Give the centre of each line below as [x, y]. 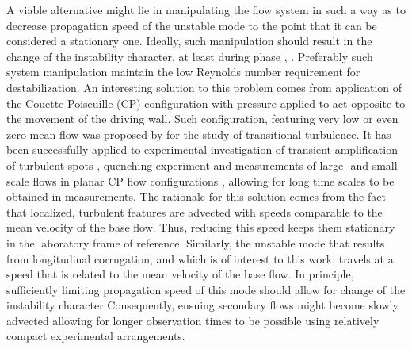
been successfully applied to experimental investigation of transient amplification [202, 150]
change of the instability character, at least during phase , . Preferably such [190, 56]
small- [387, 165]
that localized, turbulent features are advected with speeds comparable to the [195, 211]
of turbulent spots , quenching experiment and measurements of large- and [188, 165]
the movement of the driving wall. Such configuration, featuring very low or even [202, 119]
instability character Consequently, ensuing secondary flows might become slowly [202, 305]
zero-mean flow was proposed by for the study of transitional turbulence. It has [199, 134]
